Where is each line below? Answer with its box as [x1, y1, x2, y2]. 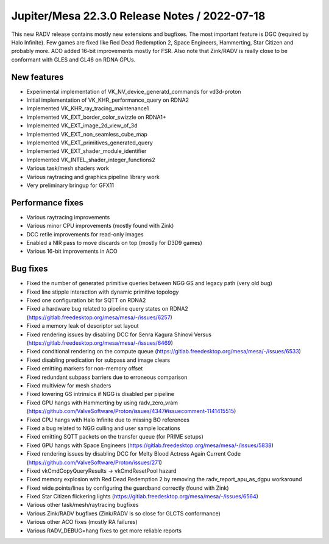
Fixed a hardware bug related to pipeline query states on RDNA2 [26, 305, 188, 313]
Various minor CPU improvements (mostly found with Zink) [26, 222, 174, 230]
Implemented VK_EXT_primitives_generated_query [26, 139, 154, 146]
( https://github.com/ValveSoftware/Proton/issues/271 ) [26, 459, 163, 466]
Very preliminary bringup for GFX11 [26, 182, 115, 189]
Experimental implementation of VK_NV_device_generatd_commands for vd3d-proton [26, 88, 241, 95]
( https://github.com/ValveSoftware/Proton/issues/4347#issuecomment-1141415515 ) [26, 408, 236, 415]
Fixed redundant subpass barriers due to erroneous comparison [26, 373, 188, 381]
